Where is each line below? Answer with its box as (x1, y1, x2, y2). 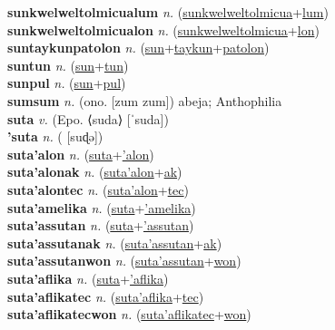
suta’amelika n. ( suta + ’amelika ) (7, 198, 196, 217)
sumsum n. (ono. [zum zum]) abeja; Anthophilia (7, 91, 282, 110)
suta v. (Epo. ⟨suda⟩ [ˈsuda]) (7, 109, 169, 128)
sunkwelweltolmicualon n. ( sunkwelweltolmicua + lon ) (7, 20, 320, 39)
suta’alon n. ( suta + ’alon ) (7, 144, 154, 163)
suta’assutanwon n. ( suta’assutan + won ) (7, 251, 241, 270)
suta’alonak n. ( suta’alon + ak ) (7, 162, 182, 181)
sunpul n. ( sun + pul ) (7, 73, 126, 92)
